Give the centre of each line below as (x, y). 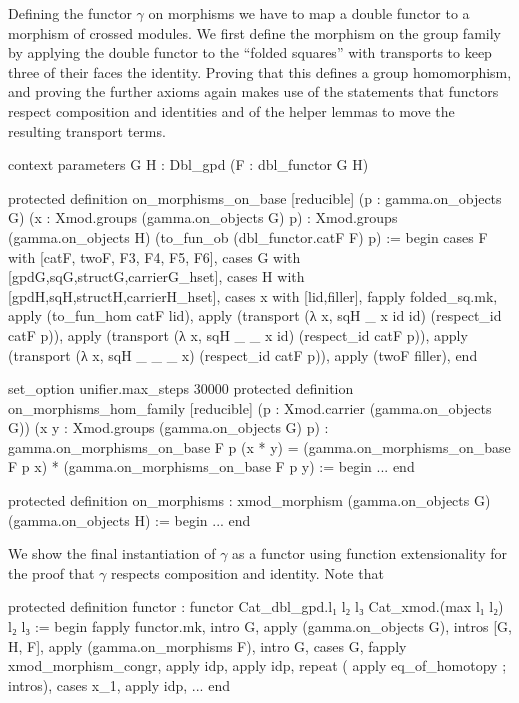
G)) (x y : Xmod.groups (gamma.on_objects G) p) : (168, 427)
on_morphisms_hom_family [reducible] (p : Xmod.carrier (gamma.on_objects (250, 407)
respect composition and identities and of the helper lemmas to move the (231, 110)
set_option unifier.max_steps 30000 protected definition (181, 388)
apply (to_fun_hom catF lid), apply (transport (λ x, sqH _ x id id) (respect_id (255, 315)
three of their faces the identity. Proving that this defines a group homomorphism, (260, 71)
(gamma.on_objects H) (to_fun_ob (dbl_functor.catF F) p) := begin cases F (248, 236)
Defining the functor (70, 13)
